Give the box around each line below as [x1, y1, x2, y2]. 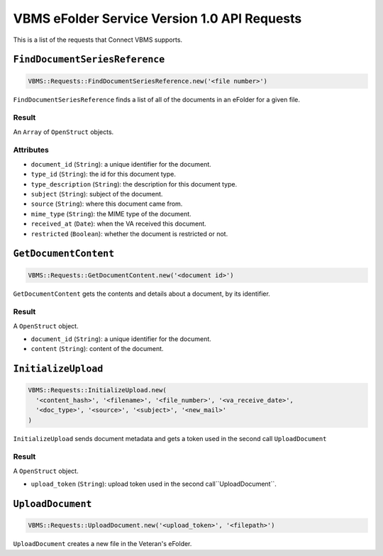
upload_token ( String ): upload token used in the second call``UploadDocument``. [30, 479, 277, 489]
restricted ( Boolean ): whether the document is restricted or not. [30, 229, 228, 238]
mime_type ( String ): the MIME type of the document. [30, 209, 191, 218]
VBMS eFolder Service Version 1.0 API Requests [13, 11, 302, 26]
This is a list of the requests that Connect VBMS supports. [13, 35, 183, 44]
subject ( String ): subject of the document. [30, 189, 163, 198]
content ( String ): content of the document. [30, 345, 164, 353]
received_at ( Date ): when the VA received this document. [30, 220, 207, 228]
